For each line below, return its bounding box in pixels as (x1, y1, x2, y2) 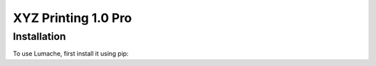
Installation (13, 30, 66, 43)
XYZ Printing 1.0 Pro (13, 10, 132, 25)
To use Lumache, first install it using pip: (13, 49, 129, 58)
